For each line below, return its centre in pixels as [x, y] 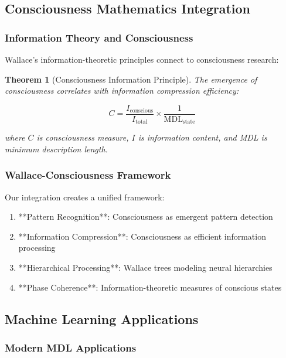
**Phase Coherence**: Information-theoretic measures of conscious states [150, 287]
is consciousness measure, [83, 137]
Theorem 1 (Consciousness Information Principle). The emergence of [131, 79]
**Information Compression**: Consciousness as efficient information [142, 236]
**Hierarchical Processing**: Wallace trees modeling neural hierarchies [145, 267]
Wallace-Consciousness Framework [88, 175]
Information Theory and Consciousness [99, 37]
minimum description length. [56, 149]
